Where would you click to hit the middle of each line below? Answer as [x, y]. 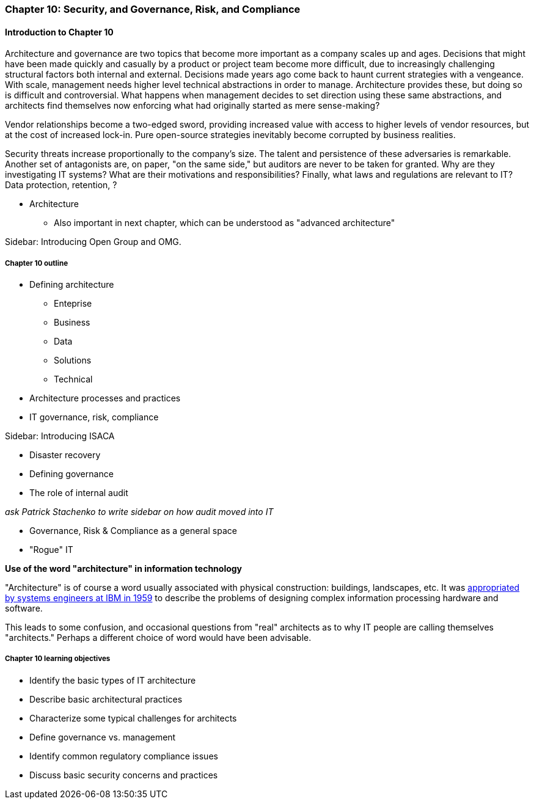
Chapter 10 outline [37, 263]
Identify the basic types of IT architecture [113, 680]
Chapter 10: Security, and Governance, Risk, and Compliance [153, 9]
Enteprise [73, 303]
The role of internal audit [79, 493]
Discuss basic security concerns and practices [124, 775]
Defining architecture [72, 284]
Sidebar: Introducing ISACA [60, 436]
